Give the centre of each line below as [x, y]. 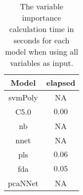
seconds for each [41, 40]
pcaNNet [23, 183]
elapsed [61, 82]
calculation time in [41, 29]
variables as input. [42, 63]
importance [41, 17]
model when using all [42, 51]
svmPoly [23, 97]
